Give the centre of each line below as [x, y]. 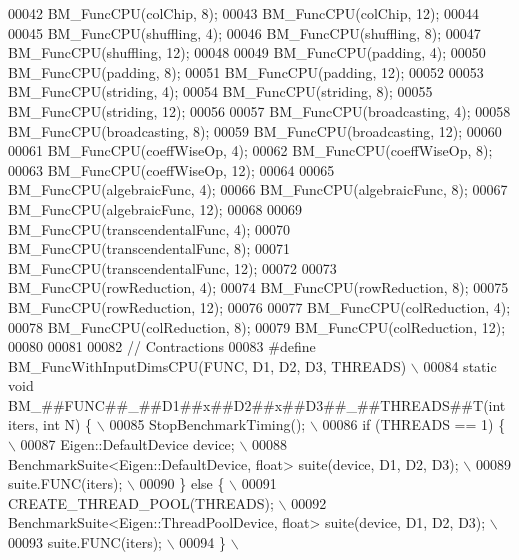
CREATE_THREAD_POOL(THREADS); [141, 502]
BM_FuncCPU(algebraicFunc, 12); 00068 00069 [155, 208]
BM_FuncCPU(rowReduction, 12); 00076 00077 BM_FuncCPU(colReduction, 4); [259, 306]
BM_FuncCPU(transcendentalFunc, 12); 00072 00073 [172, 267]
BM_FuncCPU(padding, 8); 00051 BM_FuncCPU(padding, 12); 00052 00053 [246, 71]
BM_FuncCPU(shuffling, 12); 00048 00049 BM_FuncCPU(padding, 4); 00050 [247, 52]
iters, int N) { [50, 424]
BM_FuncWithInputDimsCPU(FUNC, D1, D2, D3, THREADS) [207, 365]
